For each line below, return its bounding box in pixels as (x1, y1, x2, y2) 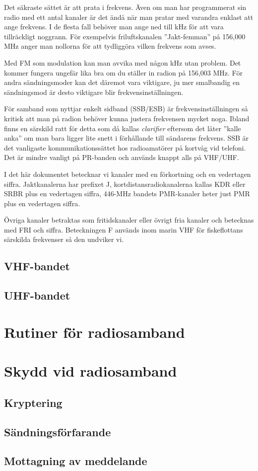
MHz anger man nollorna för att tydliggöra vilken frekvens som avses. (4, 41, 216, 51)
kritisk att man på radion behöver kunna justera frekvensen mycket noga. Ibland (4, 113, 250, 123)
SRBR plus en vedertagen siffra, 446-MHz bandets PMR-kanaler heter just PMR (4, 188, 250, 199)
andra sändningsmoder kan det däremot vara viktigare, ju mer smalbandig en (4, 77, 240, 87)
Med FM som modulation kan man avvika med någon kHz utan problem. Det (4, 57, 241, 68)
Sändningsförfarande (4, 424, 111, 439)
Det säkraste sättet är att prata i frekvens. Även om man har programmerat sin (4, 2, 247, 12)
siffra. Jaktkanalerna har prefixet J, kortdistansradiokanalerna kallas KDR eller (4, 178, 246, 189)
